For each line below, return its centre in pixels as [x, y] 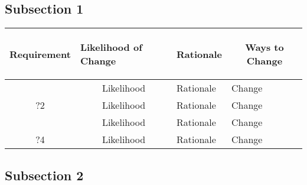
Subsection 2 [44, 175]
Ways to [264, 47]
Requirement [40, 54]
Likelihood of [111, 47]
